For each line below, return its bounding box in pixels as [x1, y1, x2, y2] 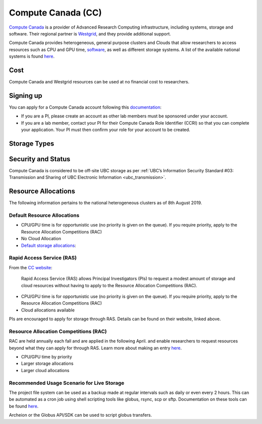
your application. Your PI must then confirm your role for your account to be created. [21, 127, 190, 133]
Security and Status [9, 155, 70, 163]
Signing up [9, 91, 43, 99]
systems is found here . [9, 53, 55, 59]
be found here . [9, 403, 39, 409]
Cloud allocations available [21, 307, 75, 313]
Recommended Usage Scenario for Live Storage [9, 379, 125, 386]
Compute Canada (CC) [9, 7, 102, 18]
